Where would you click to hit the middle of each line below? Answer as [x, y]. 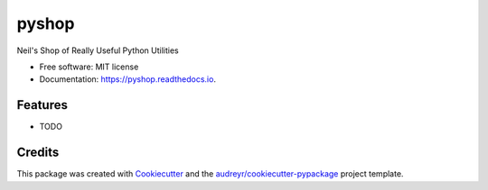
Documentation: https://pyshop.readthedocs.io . [128, 79]
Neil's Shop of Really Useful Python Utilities [98, 50]
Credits [38, 153]
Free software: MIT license [89, 67]
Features [42, 105]
